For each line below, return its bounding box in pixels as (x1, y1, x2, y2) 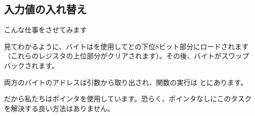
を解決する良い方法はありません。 (4, 103, 114, 113)
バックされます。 (4, 60, 59, 70)
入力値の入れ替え (4, 1, 87, 17)
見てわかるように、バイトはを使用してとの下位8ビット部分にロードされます (4, 41, 249, 51)
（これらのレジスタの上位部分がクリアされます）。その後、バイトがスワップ (4, 51, 249, 61)
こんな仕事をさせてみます (4, 25, 87, 35)
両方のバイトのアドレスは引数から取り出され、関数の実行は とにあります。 (4, 77, 248, 87)
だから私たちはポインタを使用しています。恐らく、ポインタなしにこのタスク (4, 93, 252, 104)
